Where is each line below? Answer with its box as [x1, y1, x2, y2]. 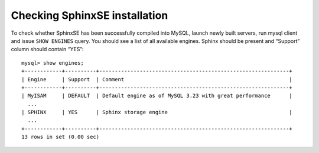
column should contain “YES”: [11, 46, 84, 53]
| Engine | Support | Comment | [21, 76, 292, 82]
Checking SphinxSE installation [11, 9, 168, 22]
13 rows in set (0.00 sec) [21, 134, 100, 141]
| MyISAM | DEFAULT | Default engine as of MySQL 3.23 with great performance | [21, 92, 292, 99]
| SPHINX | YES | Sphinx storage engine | [21, 109, 292, 116]
